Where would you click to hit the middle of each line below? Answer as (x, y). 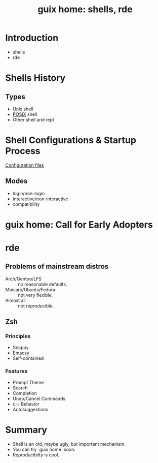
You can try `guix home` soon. (44, 449)
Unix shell (23, 109)
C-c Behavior (26, 404)
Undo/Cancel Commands (39, 398)
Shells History (35, 78)
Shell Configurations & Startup (71, 140)
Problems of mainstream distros (57, 267)
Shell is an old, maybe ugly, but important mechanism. (69, 444)
